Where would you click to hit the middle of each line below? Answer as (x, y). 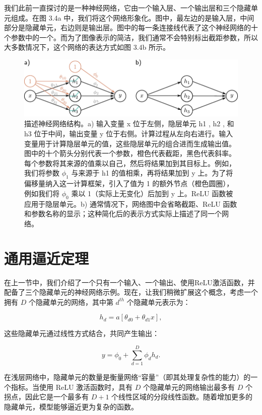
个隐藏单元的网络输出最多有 (189, 387)
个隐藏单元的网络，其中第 (71, 302)
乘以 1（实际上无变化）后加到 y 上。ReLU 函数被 (152, 193)
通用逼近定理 (47, 258)
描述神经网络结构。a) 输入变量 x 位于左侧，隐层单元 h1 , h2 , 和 (129, 123)
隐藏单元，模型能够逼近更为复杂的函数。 (71, 406)
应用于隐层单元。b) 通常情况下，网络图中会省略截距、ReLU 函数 (131, 203)
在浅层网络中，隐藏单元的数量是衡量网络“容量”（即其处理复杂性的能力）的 (127, 377)
